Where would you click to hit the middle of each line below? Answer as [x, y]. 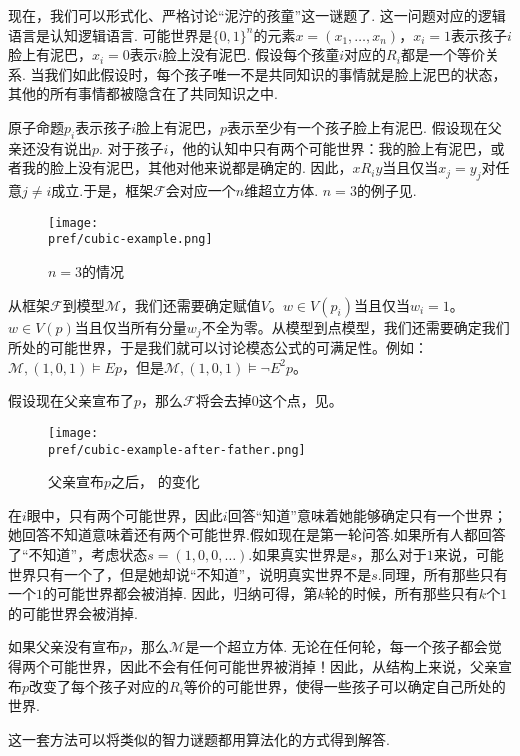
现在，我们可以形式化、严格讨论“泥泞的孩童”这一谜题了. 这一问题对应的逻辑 [257, 15]
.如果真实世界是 [299, 553]
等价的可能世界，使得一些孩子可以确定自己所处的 [344, 685]
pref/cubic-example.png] [130, 239]
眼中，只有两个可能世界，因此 [124, 514]
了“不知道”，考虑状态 [78, 553]
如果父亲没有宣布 [64, 646]
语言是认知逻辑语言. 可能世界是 [110, 34]
